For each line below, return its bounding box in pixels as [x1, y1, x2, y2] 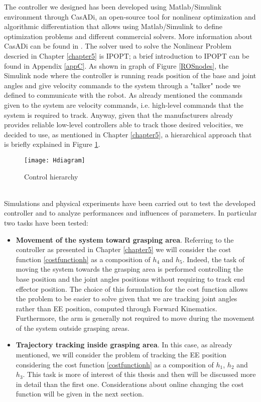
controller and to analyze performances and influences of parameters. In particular [4, 208, 257, 218]
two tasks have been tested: [4, 217, 88, 228]
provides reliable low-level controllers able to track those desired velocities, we [4, 119, 243, 130]
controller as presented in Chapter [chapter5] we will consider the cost [16, 244, 231, 255]
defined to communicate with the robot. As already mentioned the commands [4, 90, 243, 100]
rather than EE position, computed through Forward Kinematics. [16, 303, 217, 313]
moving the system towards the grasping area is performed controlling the [16, 264, 243, 274]
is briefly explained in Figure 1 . [4, 139, 100, 149]
